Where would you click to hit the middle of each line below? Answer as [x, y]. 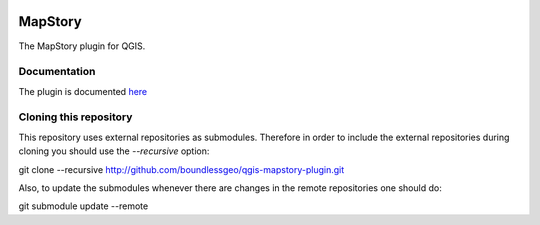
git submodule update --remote [83, 206]
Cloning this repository [75, 117]
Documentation [57, 72]
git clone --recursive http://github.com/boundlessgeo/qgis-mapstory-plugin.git [181, 169]
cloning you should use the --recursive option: [114, 151]
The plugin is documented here [83, 91]
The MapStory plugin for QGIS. [82, 46]
